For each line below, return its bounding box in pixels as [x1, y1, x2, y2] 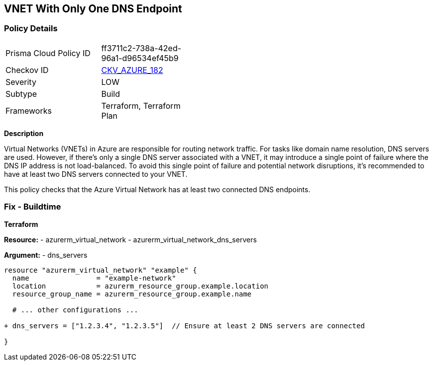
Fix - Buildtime [4, 202, 61, 212]
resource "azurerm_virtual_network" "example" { [4, 266, 197, 274]
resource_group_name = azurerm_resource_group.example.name [12, 290, 252, 298]
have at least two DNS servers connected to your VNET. [4, 169, 188, 178]
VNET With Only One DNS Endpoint [4, 2, 182, 15]
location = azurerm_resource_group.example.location [12, 282, 269, 290]
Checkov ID [5, 65, 49, 75]
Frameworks [5, 105, 52, 116]
